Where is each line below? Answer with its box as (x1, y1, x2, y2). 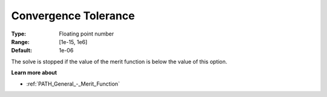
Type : (11, 30, 27, 37)
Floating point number (59, 30, 114, 37)
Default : (11, 47, 33, 54)
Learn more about (11, 69, 58, 77)
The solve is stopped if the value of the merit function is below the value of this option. (11, 58, 228, 65)
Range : (11, 38, 30, 45)
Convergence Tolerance (11, 9, 135, 22)
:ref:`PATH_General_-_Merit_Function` (26, 80, 121, 87)
